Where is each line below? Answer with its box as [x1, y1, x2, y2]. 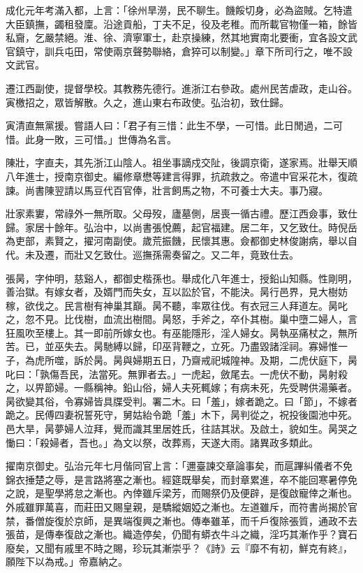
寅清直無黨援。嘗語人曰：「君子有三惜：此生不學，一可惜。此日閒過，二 [6, 118, 333, 133]
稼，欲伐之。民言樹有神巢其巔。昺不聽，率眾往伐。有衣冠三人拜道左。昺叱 [6, 298, 348, 312]
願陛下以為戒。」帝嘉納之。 [6, 554, 128, 569]
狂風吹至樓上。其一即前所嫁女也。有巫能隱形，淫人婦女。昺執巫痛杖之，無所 [6, 325, 357, 340]
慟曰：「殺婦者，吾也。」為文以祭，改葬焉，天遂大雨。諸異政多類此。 [6, 435, 318, 449]
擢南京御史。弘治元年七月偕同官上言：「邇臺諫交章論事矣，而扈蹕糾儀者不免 [6, 458, 353, 473]
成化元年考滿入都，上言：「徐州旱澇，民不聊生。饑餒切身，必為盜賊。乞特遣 [6, 3, 353, 17]
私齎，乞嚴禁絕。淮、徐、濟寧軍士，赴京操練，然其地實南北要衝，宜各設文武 [6, 30, 357, 45]
